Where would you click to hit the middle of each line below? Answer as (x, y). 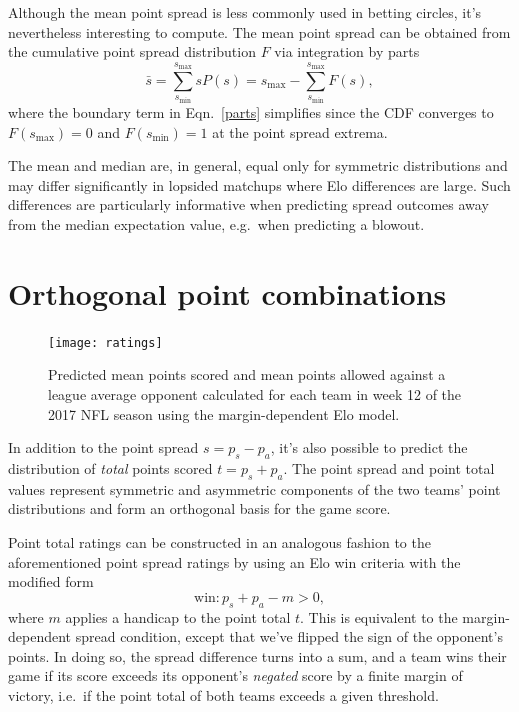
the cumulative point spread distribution (132, 51)
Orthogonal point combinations (227, 292)
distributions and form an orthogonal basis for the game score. (199, 508)
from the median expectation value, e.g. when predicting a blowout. (216, 223)
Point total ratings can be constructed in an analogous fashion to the (219, 541)
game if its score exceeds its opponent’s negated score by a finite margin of (235, 675)
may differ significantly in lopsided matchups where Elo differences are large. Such (259, 184)
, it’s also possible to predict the (369, 447)
